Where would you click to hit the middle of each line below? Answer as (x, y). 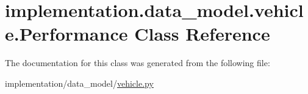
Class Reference (202, 34)
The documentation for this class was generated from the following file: (138, 63)
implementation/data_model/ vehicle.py (79, 83)
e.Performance (66, 34)
